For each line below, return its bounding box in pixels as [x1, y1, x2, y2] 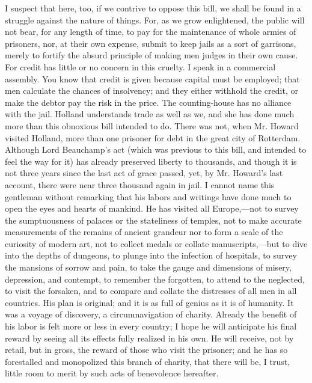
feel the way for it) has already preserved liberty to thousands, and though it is [5, 155, 297, 167]
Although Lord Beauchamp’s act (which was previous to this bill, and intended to [5, 143, 307, 156]
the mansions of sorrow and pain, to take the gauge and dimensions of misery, [5, 261, 292, 274]
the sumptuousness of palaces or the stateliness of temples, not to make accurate [5, 213, 302, 226]
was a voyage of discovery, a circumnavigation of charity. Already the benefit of [5, 308, 297, 320]
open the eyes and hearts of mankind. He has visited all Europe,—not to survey [5, 202, 299, 215]
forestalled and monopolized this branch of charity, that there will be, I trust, [5, 355, 290, 367]
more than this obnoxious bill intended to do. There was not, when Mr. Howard [5, 119, 299, 132]
